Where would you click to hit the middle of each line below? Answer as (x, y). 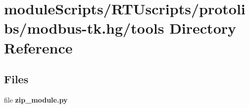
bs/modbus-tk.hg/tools (84, 28)
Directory (203, 28)
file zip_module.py (36, 99)
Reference (38, 47)
